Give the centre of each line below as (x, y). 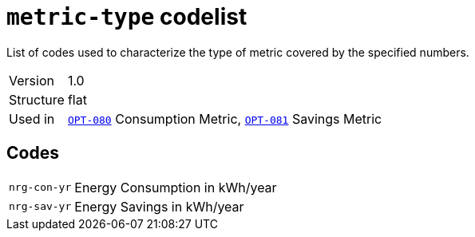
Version (32, 80)
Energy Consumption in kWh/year (176, 187)
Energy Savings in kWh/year (159, 206)
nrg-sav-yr (40, 207)
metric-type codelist (127, 17)
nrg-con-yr (40, 188)
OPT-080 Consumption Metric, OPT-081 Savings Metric (225, 118)
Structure (37, 99)
